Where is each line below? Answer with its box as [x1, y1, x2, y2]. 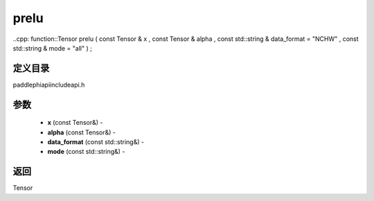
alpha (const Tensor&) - [47, 128, 116, 137]
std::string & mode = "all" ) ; [12, 44, 93, 52]
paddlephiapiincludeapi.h [12, 80, 85, 89]
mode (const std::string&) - [47, 148, 125, 156]
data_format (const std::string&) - [47, 138, 145, 146]
